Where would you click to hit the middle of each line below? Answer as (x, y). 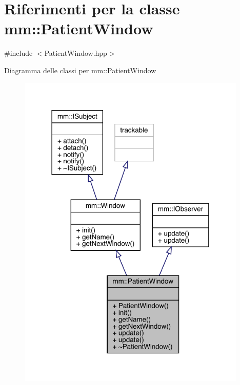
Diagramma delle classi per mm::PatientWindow (80, 70)
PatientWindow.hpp (76, 53)
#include (18, 53)
